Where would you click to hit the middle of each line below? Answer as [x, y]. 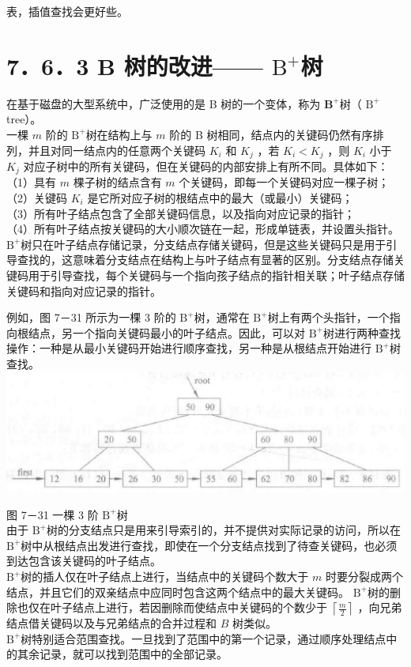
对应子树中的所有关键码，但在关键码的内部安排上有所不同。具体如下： [206, 166]
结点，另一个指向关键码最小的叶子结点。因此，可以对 [166, 332]
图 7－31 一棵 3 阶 [53, 514]
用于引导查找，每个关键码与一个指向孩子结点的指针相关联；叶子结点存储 [216, 275]
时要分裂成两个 [364, 577]
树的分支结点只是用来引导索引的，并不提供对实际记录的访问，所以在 [224, 530]
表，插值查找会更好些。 [67, 11]
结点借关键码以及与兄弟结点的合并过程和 [111, 623]
